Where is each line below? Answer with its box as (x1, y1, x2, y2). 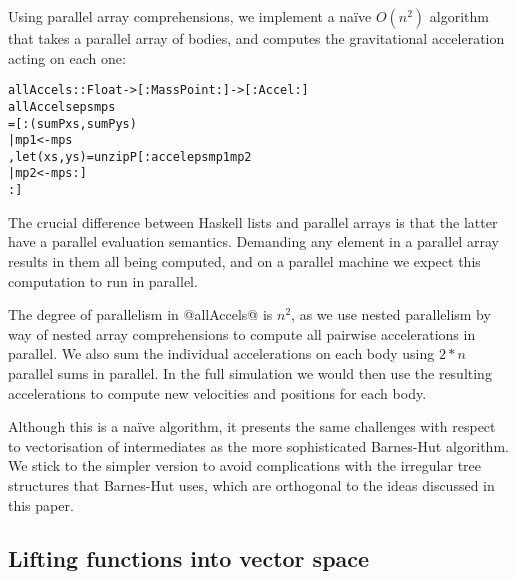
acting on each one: (8, 47, 126, 68)
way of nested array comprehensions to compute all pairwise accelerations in (8, 323, 476, 344)
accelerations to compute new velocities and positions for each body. (8, 382, 427, 403)
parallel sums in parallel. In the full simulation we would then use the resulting (8, 362, 492, 383)
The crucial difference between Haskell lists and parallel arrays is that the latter (8, 211, 498, 232)
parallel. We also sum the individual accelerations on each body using (8, 343, 435, 364)
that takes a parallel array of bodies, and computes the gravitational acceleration (8, 28, 505, 48)
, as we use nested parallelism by (291, 304, 491, 325)
